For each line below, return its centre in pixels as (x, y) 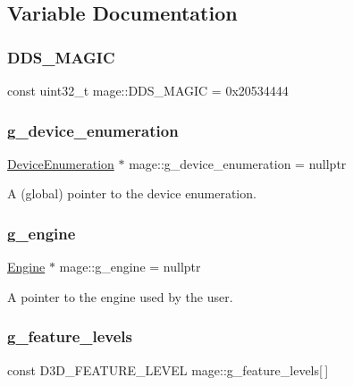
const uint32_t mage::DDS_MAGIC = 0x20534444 (148, 90)
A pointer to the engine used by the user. (120, 296)
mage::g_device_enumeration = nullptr (238, 163)
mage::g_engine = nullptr (130, 267)
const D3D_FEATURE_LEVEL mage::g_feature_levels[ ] (168, 369)
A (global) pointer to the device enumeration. (132, 193)
